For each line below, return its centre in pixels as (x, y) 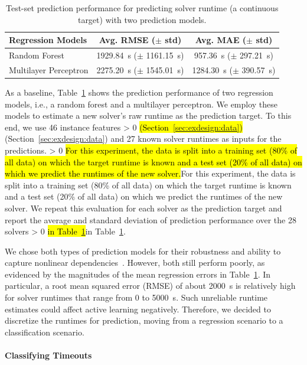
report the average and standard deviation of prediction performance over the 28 (151, 219)
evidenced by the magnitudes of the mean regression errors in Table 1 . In (138, 274)
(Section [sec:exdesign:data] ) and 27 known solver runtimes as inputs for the (143, 138)
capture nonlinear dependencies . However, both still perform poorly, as (135, 263)
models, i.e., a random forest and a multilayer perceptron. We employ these (141, 104)
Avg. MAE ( (221, 40)
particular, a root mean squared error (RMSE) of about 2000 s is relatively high (150, 286)
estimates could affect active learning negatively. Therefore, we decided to (138, 309)
